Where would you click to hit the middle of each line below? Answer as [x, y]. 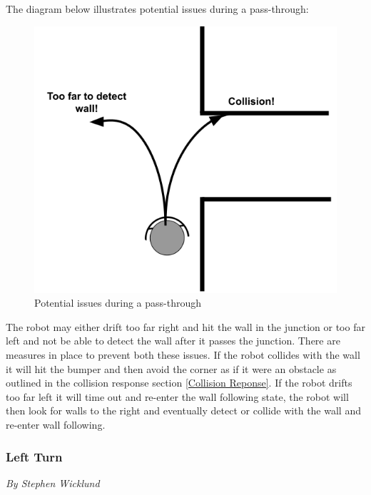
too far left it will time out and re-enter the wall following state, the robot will [177, 396]
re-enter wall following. [56, 424]
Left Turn [34, 456]
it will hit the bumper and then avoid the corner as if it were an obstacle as [171, 368]
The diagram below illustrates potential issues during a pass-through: [157, 9]
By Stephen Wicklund [53, 483]
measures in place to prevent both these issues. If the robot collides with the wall [183, 355]
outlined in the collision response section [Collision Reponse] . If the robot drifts [179, 383]
